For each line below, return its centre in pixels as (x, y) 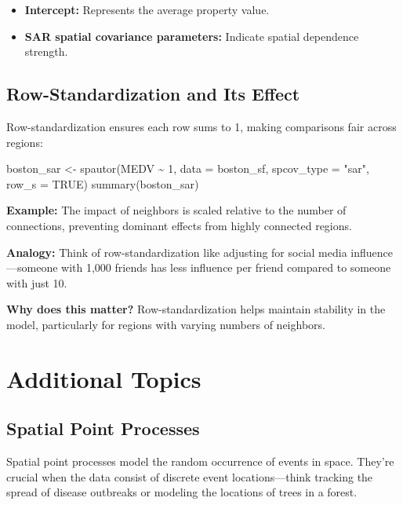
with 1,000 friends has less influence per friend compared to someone (226, 267)
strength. (46, 51)
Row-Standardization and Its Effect (153, 94)
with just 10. (37, 282)
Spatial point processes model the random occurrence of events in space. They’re (200, 461)
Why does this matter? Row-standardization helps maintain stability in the (196, 309)
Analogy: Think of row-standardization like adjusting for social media (177, 252)
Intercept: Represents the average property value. (147, 9)
